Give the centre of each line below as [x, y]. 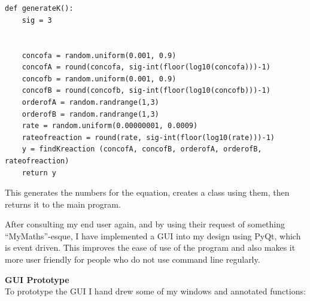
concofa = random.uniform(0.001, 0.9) [99, 55]
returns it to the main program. [63, 204]
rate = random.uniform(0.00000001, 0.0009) [110, 126]
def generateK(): [39, 9]
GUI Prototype [37, 279]
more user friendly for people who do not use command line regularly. [133, 259]
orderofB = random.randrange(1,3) [90, 114]
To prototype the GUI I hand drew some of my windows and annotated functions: [155, 291]
